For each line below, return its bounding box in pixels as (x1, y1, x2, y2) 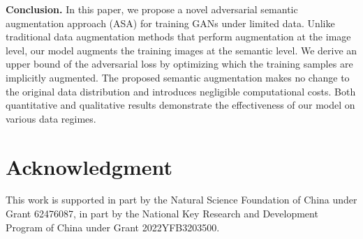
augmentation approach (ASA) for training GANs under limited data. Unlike (6, 15, 335, 30)
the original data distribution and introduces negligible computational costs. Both (6, 84, 356, 98)
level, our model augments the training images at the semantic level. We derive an (6, 43, 357, 57)
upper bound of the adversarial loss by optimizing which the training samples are (6, 56, 353, 71)
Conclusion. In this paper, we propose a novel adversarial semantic (6, 2, 298, 16)
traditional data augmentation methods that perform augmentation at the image (6, 29, 351, 44)
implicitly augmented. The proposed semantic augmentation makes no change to (6, 70, 350, 84)
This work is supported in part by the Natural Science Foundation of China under (6, 192, 357, 207)
